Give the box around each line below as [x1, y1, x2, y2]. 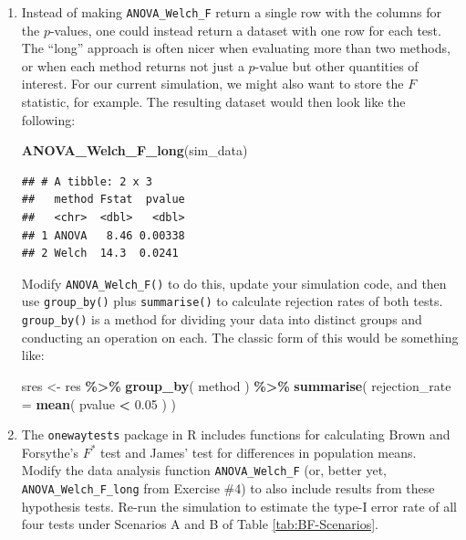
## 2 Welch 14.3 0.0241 [21, 247, 179, 260]
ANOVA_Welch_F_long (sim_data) [21, 141, 248, 160]
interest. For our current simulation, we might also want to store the [21, 74, 404, 93]
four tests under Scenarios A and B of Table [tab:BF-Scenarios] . [21, 514, 378, 534]
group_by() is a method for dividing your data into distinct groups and [21, 310, 422, 329]
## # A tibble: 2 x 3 [21, 175, 152, 188]
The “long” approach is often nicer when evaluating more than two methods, [21, 38, 450, 58]
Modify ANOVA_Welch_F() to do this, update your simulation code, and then [21, 273, 447, 292]
